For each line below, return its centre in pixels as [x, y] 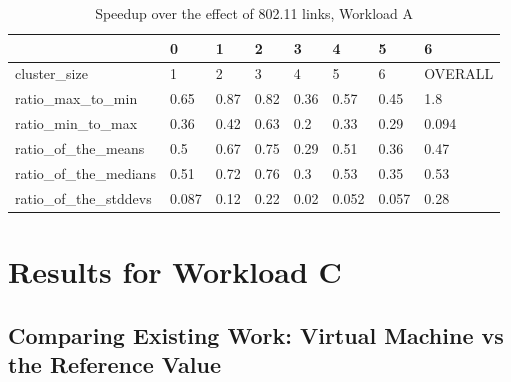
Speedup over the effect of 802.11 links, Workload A [254, 13]
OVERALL [459, 73]
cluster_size [51, 73]
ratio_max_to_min [76, 98]
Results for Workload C [175, 270]
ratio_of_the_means [80, 147]
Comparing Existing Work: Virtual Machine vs [256, 334]
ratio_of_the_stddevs [83, 197]
